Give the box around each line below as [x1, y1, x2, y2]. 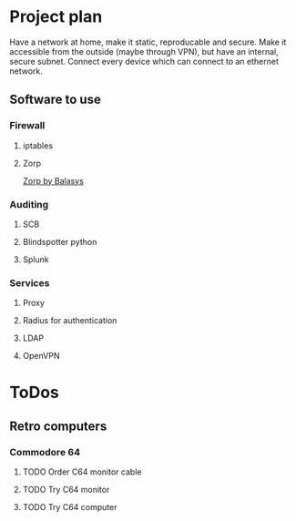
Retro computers [9, 418, 107, 434]
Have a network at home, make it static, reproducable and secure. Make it [9, 36, 287, 47]
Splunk [22, 253, 49, 265]
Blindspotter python [22, 236, 97, 247]
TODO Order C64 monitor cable [22, 466, 142, 477]
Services [9, 276, 50, 289]
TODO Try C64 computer [22, 502, 117, 513]
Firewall [9, 119, 46, 132]
